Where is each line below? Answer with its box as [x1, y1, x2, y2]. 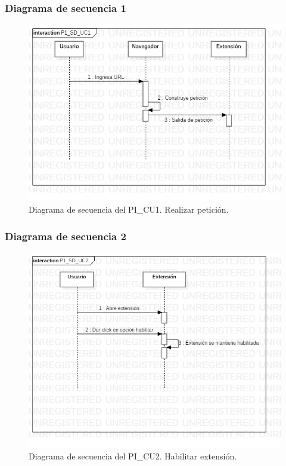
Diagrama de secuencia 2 [5, 228, 126, 243]
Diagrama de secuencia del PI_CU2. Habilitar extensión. [29, 449, 237, 462]
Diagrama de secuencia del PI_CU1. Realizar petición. [29, 203, 229, 216]
